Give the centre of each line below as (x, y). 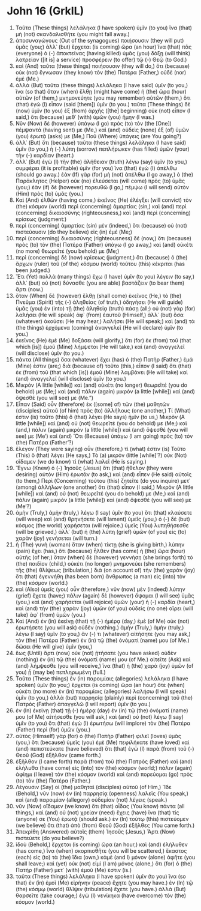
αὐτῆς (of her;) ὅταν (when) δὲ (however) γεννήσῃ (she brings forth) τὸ (104, 557)
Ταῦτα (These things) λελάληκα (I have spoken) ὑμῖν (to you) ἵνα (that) (103, 28)
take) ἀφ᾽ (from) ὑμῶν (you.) (51, 614)
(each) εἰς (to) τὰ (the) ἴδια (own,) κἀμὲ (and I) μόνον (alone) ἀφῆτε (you (105, 857)
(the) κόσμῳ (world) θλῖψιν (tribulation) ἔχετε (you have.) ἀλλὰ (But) (100, 889)
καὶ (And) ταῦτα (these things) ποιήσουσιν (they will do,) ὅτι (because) (103, 66)
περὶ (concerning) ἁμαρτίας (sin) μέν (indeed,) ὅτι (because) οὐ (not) (101, 225)
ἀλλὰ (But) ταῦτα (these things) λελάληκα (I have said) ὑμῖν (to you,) (102, 85)
